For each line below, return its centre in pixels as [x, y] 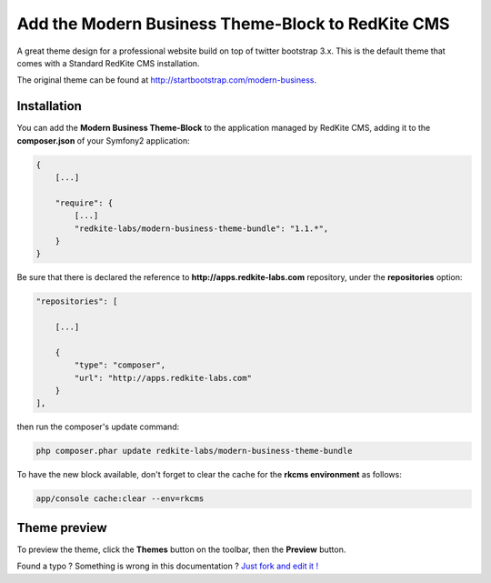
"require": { [84, 203]
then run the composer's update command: [98, 427]
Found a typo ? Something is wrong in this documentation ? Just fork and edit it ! [167, 566]
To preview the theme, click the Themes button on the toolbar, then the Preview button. [181, 549]
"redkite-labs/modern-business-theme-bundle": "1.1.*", [201, 228]
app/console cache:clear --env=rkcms [120, 499]
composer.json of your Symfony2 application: [103, 140]
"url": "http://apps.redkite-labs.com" [163, 378]
